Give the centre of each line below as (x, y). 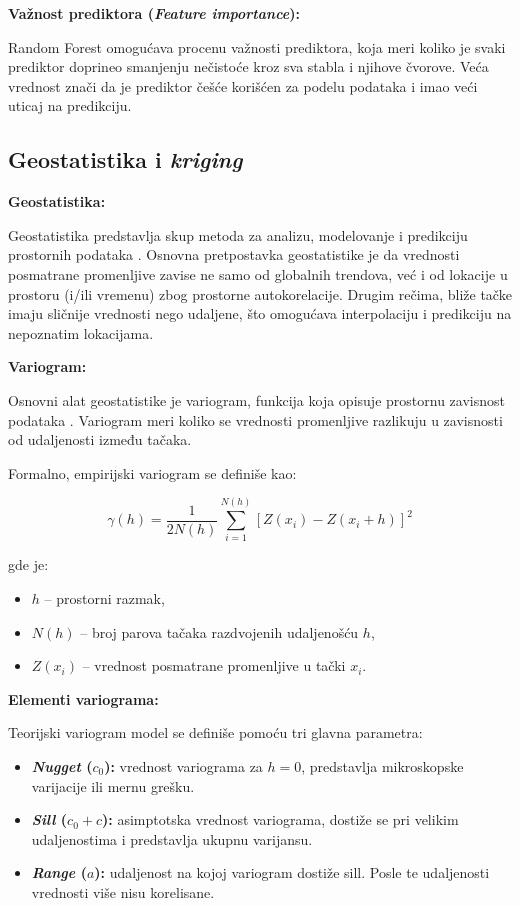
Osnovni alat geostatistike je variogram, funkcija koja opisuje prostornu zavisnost (256, 399)
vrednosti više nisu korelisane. (123, 891)
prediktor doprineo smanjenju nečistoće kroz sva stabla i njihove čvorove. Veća (248, 66)
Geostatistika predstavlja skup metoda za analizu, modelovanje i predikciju (238, 234)
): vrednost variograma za (183, 765)
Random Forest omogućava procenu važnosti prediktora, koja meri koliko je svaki (257, 46)
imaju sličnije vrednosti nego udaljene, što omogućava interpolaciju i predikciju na (260, 313)
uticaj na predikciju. (70, 105)
